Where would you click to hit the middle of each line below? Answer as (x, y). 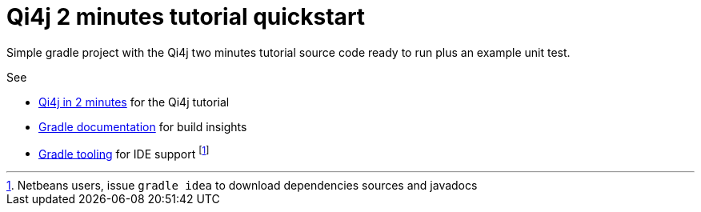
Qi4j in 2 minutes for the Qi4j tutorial (134, 102)
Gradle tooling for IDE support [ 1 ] (124, 152)
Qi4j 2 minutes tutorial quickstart (186, 17)
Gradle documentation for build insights (143, 126)
